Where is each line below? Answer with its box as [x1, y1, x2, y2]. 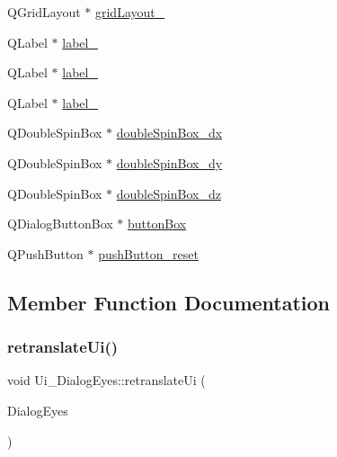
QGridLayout [7, 3, 81, 21]
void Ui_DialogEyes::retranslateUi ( [7, 371, 206, 390]
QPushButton [7, 244, 84, 263]
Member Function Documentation [7, 288, 331, 316]
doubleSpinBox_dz [116, 184, 221, 202]
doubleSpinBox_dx [116, 123, 223, 142]
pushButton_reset [98, 244, 199, 263]
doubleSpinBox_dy [116, 153, 223, 172]
